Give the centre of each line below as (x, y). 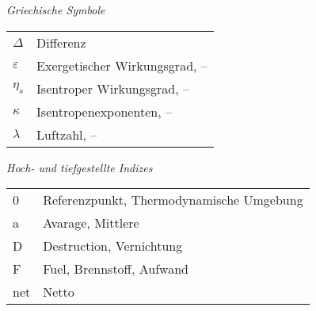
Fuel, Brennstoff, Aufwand (116, 269)
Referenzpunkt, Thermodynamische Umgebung (173, 200)
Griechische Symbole (56, 10)
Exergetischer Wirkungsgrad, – (122, 65)
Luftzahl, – (67, 134)
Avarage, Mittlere (91, 223)
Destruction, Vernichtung (113, 246)
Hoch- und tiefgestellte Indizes (80, 167)
